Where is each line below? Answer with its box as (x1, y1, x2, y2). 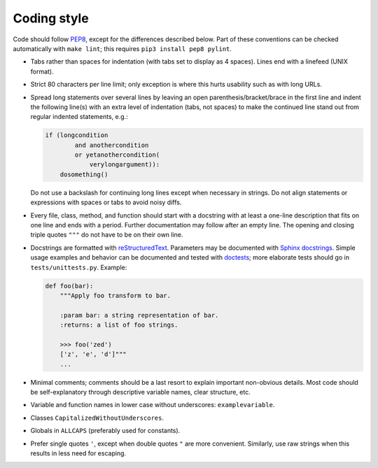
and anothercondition (74, 141, 149, 149)
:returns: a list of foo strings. (59, 321, 178, 329)
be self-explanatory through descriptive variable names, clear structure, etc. (30, 388, 251, 397)
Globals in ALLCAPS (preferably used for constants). (30, 427, 181, 435)
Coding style (13, 10, 89, 26)
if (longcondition (45, 132, 108, 139)
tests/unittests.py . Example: (30, 263, 127, 271)
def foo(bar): (45, 282, 94, 290)
